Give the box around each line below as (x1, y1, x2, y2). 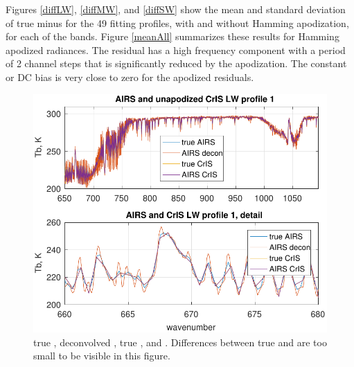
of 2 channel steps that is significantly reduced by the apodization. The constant (6, 56, 347, 71)
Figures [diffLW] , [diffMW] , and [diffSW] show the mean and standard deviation (6, 2, 346, 16)
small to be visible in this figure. (33, 348, 170, 363)
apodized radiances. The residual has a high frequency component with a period (6, 42, 346, 57)
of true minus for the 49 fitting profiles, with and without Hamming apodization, (6, 15, 349, 30)
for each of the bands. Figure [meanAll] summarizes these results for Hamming (6, 29, 339, 44)
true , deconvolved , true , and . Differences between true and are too (33, 334, 327, 349)
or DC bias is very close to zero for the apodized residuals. (6, 69, 254, 84)
